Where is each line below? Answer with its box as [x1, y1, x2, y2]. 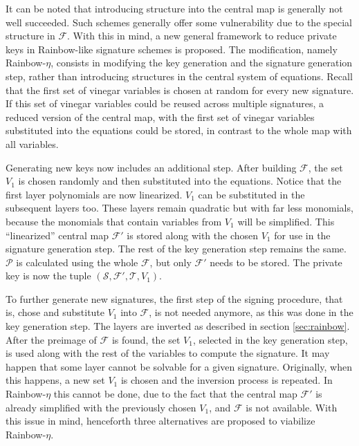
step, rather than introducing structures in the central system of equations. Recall [6, 68, 353, 83]
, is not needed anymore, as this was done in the [149, 305, 353, 319]
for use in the [274, 227, 331, 242]
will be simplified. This [237, 214, 335, 228]
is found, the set [111, 332, 181, 346]
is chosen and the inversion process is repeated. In [120, 373, 333, 387]
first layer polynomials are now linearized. [6, 187, 183, 201]
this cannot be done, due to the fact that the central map [53, 387, 297, 401]
